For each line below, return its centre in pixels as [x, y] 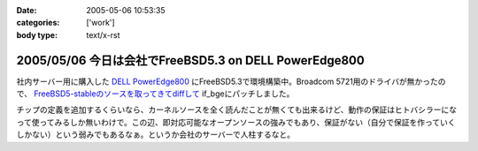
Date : [27, 10]
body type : [37, 34]
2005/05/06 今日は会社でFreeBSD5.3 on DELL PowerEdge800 [190, 60]
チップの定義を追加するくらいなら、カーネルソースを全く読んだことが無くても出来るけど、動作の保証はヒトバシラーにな [237, 109]
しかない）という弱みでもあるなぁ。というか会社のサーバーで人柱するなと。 [156, 135]
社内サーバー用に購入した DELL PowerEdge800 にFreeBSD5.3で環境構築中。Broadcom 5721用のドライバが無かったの [231, 81]
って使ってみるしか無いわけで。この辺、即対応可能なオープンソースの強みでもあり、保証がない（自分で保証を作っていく [236, 122]
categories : [38, 23]
